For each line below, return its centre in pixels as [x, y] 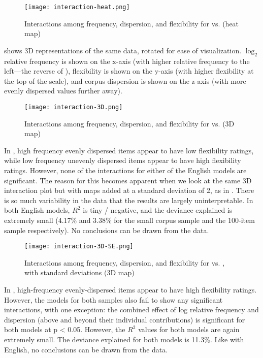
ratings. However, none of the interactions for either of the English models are [125, 170]
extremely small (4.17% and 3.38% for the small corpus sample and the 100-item [129, 220]
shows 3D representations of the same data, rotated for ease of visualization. [123, 50]
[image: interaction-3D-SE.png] [79, 247]
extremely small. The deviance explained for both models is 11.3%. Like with [124, 339]
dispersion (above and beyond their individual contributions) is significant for [125, 319]
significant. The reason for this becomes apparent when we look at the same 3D [128, 180]
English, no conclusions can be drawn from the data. [86, 349]
